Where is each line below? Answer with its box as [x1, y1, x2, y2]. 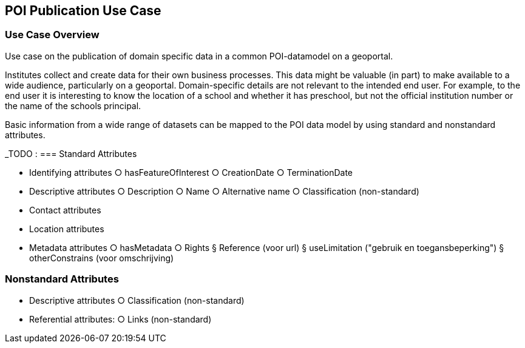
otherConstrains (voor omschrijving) [29, 252, 174, 263]
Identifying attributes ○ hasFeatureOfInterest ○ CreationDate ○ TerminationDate [29, 167, 353, 178]
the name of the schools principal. [5, 100, 141, 111]
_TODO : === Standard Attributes [5, 148, 137, 159]
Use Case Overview [5, 28, 100, 41]
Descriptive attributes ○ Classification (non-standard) [29, 295, 245, 306]
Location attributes [29, 223, 104, 234]
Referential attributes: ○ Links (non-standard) [29, 313, 212, 324]
